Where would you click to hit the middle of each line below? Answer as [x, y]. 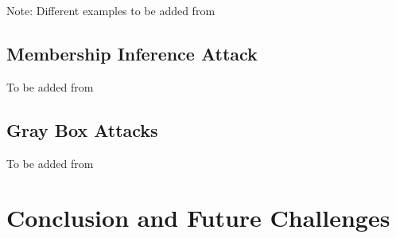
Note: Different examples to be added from [111, 10]
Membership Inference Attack [132, 53]
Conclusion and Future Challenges [198, 218]
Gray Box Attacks [82, 129]
